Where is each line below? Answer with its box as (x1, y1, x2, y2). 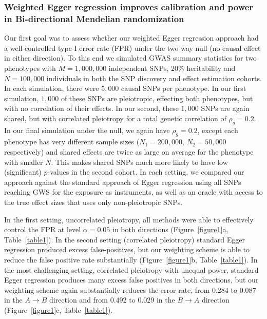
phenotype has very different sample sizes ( (4, 136, 140, 147)
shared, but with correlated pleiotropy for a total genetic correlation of (4, 112, 226, 123)
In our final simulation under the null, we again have (4, 124, 170, 135)
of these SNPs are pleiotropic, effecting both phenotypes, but (61, 92, 253, 103)
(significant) (4, 166, 42, 177)
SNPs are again (201, 103, 250, 114)
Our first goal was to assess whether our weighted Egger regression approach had (4, 32, 259, 43)
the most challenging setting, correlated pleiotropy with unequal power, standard (4, 264, 259, 275)
